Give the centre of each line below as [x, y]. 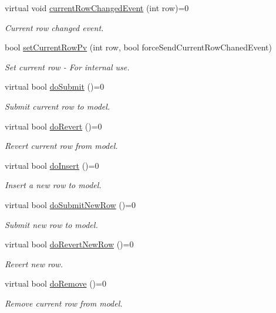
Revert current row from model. [61, 146]
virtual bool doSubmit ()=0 [55, 86]
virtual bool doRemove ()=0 [55, 283]
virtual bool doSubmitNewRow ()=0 [70, 204]
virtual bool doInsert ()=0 [52, 165]
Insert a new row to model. [53, 185]
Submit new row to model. [51, 224]
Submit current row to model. [58, 106]
